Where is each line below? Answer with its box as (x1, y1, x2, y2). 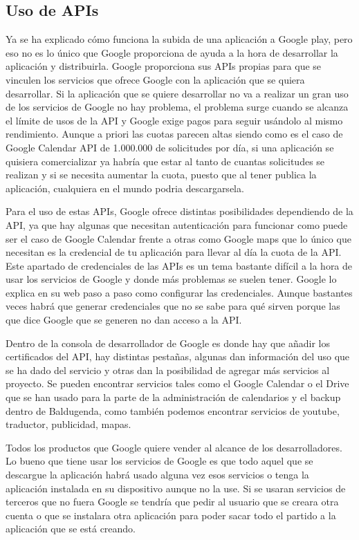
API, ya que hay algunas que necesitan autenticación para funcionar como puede (6, 217, 348, 232)
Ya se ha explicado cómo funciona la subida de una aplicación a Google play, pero (6, 32, 353, 46)
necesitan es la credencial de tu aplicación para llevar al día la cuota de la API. (6, 245, 342, 259)
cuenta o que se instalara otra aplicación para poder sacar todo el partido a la (6, 508, 336, 522)
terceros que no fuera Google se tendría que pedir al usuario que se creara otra (6, 494, 339, 509)
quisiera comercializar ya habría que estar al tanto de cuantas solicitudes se (6, 153, 325, 168)
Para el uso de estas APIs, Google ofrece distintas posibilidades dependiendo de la (6, 204, 353, 218)
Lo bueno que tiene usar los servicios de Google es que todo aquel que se (6, 454, 313, 468)
